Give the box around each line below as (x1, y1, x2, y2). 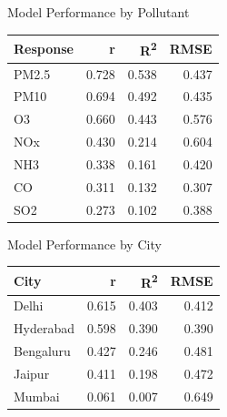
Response (14, 38, 74, 57)
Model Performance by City (7, 234, 162, 253)
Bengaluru (14, 341, 71, 361)
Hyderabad (14, 319, 74, 338)
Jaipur (14, 363, 50, 382)
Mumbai (14, 386, 60, 405)
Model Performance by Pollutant (7, 3, 190, 21)
